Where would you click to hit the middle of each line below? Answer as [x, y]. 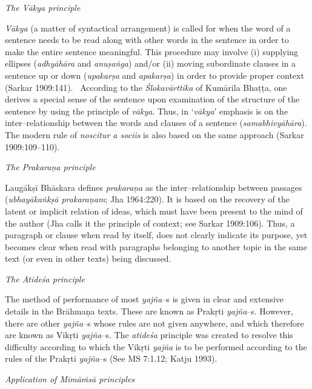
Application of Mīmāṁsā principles [70, 379]
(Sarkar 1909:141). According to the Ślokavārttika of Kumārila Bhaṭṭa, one [146, 87]
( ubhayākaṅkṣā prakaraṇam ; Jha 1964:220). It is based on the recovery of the [147, 199]
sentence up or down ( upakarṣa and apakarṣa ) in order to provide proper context [154, 75]
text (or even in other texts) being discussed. [88, 258]
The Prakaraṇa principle [50, 167]
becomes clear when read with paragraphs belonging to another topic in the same [156, 246]
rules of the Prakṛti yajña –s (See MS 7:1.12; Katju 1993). [111, 358]
